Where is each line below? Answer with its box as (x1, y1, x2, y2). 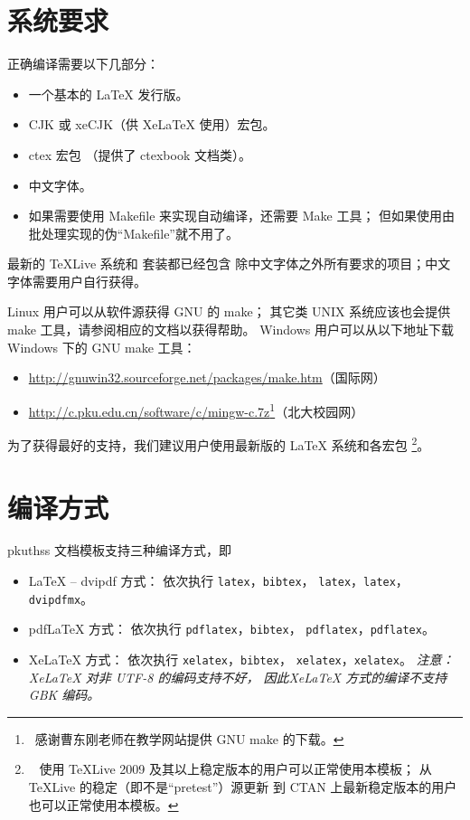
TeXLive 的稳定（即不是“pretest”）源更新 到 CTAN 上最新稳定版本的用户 (28, 778, 457, 796)
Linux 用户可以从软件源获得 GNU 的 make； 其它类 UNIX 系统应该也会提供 (7, 302, 451, 321)
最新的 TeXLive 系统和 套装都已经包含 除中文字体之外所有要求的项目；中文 (7, 254, 451, 273)
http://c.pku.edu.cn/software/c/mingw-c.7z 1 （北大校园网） (28, 399, 364, 420)
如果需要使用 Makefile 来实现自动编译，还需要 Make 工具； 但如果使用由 (28, 206, 456, 225)
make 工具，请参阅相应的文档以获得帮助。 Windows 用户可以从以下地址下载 (7, 320, 454, 339)
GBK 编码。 (28, 685, 100, 704)
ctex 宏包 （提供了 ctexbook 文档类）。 (28, 145, 251, 164)
